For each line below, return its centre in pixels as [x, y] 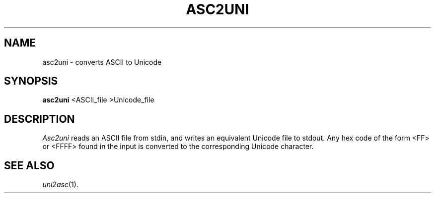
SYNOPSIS [31, 81]
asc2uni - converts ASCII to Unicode [102, 62]
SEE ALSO [29, 165]
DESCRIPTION [39, 119]
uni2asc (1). [60, 185]
